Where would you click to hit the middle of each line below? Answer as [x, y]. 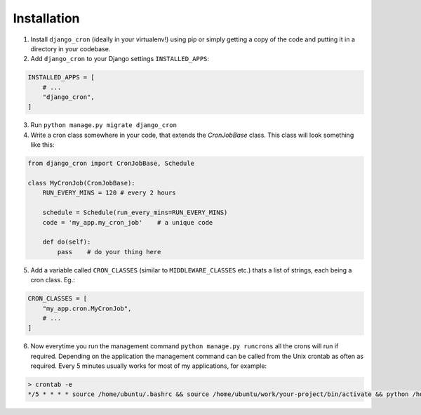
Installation [46, 18]
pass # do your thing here [109, 252]
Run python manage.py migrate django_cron [103, 125]
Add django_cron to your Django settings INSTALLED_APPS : [120, 59]
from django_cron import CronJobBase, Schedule [111, 164]
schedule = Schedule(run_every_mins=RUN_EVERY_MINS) [135, 213]
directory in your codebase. [71, 48]
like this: [42, 145]
